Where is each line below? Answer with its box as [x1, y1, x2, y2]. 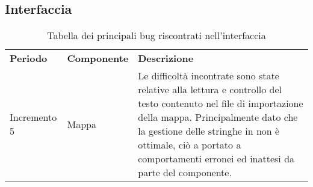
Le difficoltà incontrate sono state [138, 69, 279, 83]
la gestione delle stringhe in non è [138, 124, 280, 138]
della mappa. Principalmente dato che [138, 110, 298, 124]
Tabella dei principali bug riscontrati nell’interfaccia [47, 28, 266, 43]
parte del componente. [138, 165, 232, 180]
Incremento [10, 110, 57, 124]
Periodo [10, 51, 48, 66]
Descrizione [138, 51, 194, 66]
